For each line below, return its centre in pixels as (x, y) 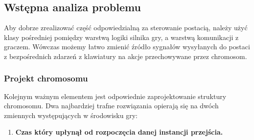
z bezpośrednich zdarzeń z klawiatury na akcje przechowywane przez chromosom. (126, 56)
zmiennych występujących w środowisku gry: (71, 115)
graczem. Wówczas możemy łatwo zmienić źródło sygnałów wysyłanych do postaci (127, 47)
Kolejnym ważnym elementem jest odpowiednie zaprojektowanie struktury (115, 96)
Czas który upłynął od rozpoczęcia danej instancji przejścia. (119, 131)
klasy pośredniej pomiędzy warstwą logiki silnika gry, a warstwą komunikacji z (121, 37)
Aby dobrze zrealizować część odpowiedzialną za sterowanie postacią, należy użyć (126, 28)
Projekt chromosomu (46, 78)
